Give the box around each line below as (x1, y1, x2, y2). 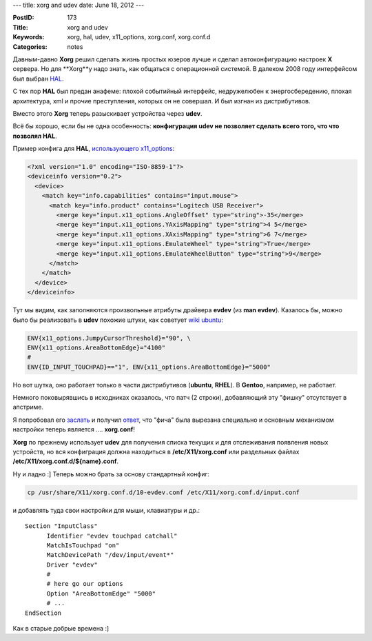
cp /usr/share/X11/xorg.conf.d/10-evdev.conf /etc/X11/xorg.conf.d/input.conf (27, 488, 300, 496)
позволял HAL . (12, 132, 58, 140)
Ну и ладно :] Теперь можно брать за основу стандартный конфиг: (12, 469, 210, 478)
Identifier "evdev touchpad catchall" (46, 531, 178, 540)
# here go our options (46, 580, 123, 588)
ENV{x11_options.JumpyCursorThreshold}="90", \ (27, 334, 191, 342)
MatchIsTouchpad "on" (46, 541, 120, 549)
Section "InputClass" (25, 522, 98, 530)
